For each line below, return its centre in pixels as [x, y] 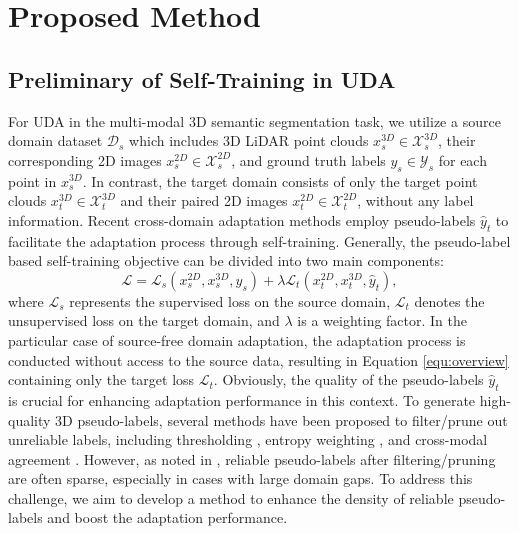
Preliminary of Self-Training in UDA [202, 78]
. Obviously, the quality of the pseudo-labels [348, 379]
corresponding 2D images [85, 159]
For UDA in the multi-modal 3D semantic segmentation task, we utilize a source [254, 120]
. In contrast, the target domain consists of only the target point [280, 180]
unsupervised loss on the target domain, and [144, 320]
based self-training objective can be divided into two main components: [226, 260]
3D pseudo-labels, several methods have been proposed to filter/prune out [281, 419]
